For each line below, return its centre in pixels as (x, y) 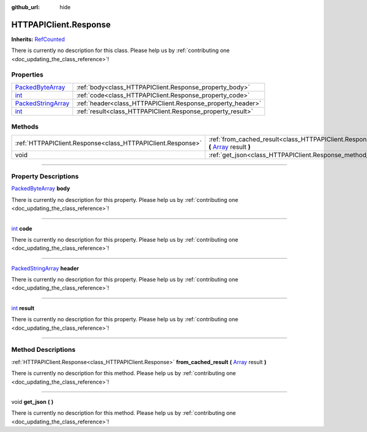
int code (22, 228)
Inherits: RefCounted (38, 39)
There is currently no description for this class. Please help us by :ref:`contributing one (120, 50)
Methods (25, 127)
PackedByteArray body (41, 188)
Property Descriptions (45, 176)
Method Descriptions (43, 350)
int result (23, 308)
